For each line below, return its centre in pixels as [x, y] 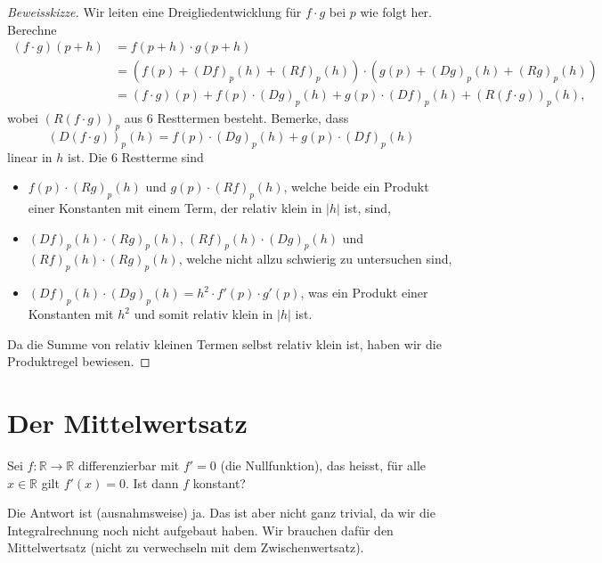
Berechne [32, 29]
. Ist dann [152, 482]
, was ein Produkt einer [364, 293]
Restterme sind [163, 156]
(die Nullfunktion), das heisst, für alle [323, 465]
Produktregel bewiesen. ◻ [79, 361]
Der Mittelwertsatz [127, 423]
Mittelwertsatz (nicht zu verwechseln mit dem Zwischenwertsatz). [186, 547]
